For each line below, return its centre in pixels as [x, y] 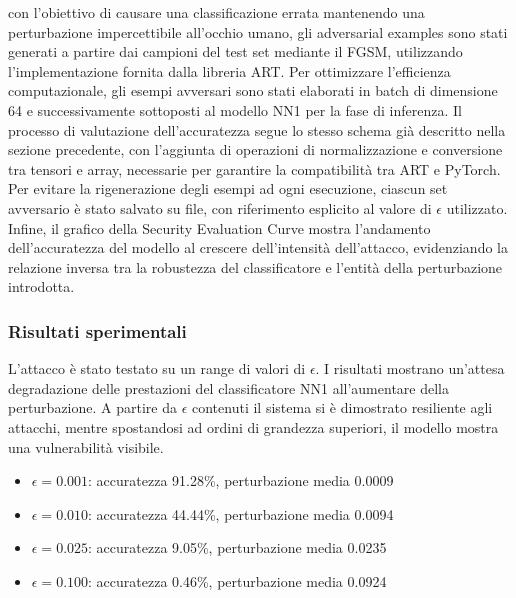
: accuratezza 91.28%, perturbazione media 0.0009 [241, 480]
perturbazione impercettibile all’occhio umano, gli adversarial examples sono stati [258, 31]
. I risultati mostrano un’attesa [410, 368]
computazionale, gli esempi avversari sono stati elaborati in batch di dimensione [253, 90]
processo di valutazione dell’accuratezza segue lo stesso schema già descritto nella [257, 129]
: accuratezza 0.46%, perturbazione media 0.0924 [237, 580]
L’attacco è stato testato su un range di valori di [157, 368]
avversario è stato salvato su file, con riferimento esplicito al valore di [220, 207]
